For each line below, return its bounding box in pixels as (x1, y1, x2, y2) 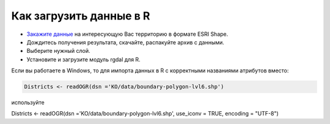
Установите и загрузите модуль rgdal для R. (26, 55, 141, 63)
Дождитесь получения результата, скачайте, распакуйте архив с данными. (26, 38, 224, 46)
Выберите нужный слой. (26, 47, 90, 55)
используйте (11, 99, 45, 106)
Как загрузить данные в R (11, 9, 150, 22)
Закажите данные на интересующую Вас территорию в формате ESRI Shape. (26, 30, 229, 38)
